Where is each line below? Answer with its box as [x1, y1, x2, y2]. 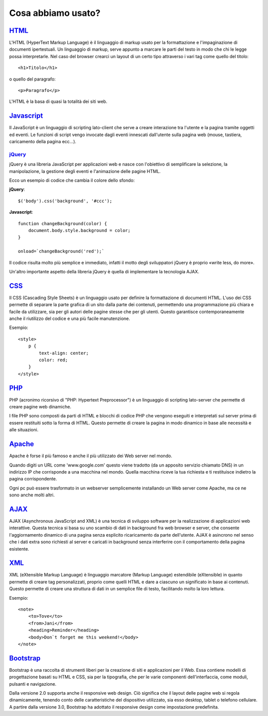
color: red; [39, 357, 68, 363]
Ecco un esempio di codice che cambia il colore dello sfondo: [9, 177, 135, 183]
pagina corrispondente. [9, 476, 57, 482]
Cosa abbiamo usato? [9, 7, 101, 18]
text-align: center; [39, 350, 89, 356]
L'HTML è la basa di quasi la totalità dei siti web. [9, 98, 108, 104]
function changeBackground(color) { [18, 221, 107, 226]
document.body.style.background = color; [28, 228, 131, 233]
